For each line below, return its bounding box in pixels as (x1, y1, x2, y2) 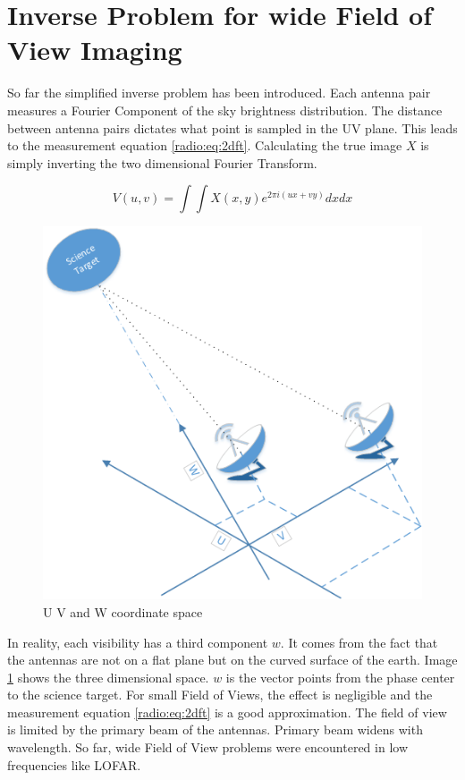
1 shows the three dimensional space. (7, 667, 209, 686)
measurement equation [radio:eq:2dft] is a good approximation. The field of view (7, 702, 447, 721)
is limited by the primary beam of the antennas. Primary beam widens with (7, 720, 423, 739)
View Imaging (7, 31, 182, 68)
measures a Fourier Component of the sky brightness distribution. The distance (7, 100, 443, 119)
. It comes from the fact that (280, 632, 438, 651)
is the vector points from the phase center (225, 667, 455, 686)
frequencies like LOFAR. (7, 755, 141, 774)
